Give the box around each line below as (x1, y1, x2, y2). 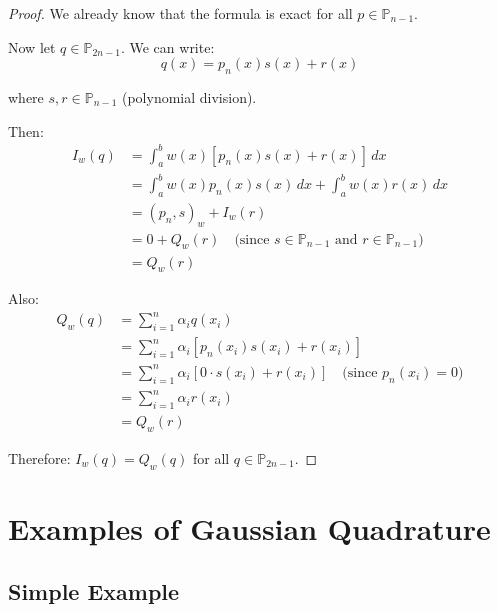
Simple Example (8, 576, 180, 607)
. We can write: (120, 36, 215, 57)
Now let (8, 36, 56, 57)
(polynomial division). (121, 86, 257, 107)
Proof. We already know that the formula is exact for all (8, 3, 353, 23)
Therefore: (8, 447, 71, 468)
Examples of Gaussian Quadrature (8, 507, 491, 548)
